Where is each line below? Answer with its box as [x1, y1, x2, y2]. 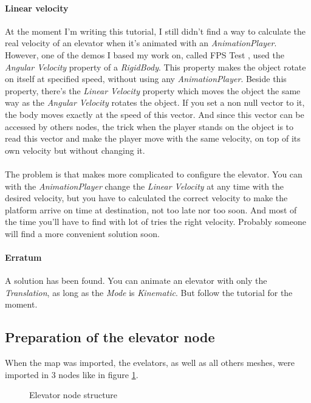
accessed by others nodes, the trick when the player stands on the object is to [5, 120, 294, 133]
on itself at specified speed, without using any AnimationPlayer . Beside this [5, 72, 287, 85]
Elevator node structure [29, 388, 118, 401]
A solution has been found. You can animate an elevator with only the [5, 274, 267, 287]
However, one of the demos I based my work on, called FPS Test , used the [5, 48, 284, 61]
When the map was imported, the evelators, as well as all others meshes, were [5, 356, 295, 369]
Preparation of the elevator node [5, 328, 215, 346]
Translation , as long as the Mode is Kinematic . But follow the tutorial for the [5, 286, 293, 298]
